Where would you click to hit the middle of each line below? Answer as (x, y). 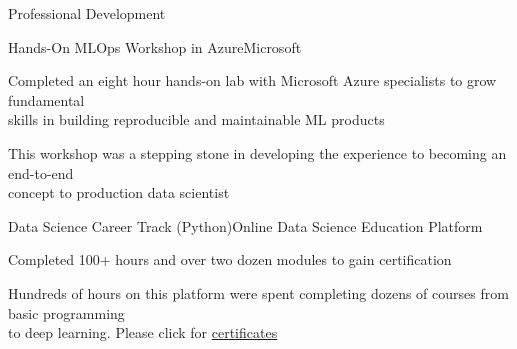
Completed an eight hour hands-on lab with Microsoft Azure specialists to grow (252, 80)
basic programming (66, 312)
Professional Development (87, 13)
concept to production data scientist (119, 192)
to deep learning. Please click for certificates (143, 332)
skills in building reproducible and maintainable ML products (196, 119)
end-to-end (41, 172)
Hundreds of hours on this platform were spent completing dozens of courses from (258, 292)
